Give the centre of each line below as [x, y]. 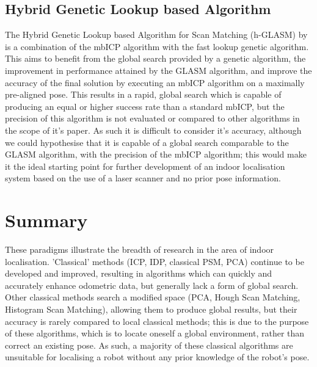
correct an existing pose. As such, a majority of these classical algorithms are [149, 345]
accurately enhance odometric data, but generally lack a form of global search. [152, 285]
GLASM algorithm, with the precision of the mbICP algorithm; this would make [156, 154]
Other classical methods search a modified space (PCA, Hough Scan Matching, [153, 297]
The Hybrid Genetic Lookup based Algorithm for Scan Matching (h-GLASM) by [156, 35]
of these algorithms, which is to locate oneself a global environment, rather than [155, 333]
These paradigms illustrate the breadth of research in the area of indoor [140, 249]
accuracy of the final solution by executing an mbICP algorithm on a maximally [155, 82]
